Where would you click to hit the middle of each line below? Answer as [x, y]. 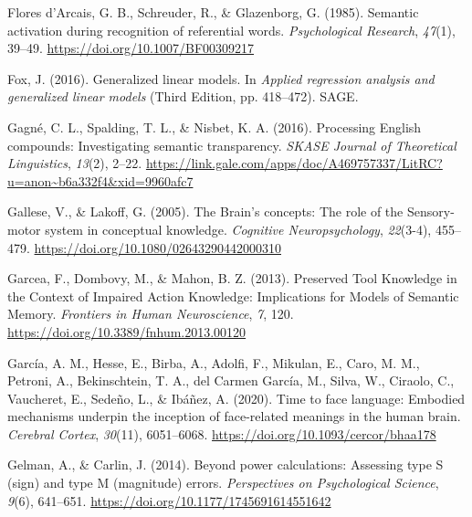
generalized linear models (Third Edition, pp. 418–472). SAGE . [183, 96]
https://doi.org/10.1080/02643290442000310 [157, 247]
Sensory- [430, 211]
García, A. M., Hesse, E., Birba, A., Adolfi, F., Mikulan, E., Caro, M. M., [214, 362]
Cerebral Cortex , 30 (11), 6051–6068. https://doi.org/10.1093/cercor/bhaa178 [222, 433]
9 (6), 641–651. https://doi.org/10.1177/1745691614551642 [169, 500]
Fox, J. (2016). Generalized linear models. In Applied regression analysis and [221, 78]
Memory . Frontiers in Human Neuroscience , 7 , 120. [151, 314]
